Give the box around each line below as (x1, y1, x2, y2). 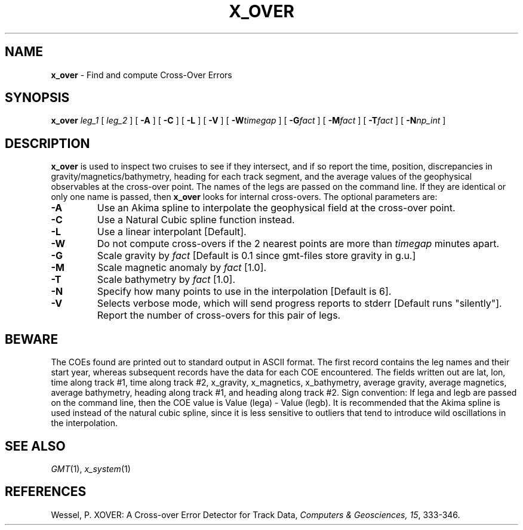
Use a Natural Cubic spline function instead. (97, 214, 295, 226)
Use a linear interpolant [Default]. (97, 226, 247, 238)
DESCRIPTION (5, 135, 90, 151)
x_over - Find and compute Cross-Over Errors (51, 69, 232, 80)
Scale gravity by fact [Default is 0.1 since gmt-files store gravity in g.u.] (97, 249, 416, 262)
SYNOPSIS (5, 90, 70, 106)
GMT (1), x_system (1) (51, 463, 131, 474)
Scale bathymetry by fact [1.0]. (97, 273, 236, 286)
